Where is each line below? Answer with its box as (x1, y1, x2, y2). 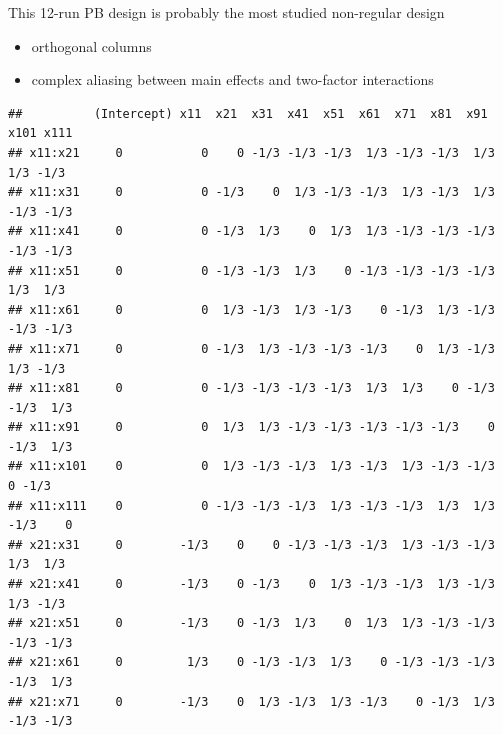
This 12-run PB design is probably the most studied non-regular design (8, 2, 445, 22)
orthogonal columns (31, 35, 152, 56)
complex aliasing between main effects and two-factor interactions (31, 69, 434, 90)
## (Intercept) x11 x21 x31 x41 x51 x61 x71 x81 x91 (8, 106, 488, 121)
